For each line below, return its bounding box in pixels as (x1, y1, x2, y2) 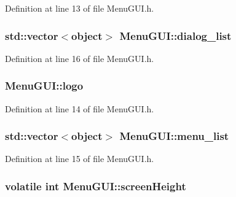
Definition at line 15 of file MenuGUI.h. (5, 152, 154, 165)
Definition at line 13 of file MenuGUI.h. (5, 2, 154, 14)
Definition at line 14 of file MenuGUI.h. (5, 102, 154, 115)
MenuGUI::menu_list (119, 128, 229, 144)
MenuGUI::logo (5, 78, 84, 93)
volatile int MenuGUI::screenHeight (5, 178, 186, 193)
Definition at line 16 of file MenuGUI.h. (5, 52, 154, 64)
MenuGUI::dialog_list (119, 28, 232, 43)
